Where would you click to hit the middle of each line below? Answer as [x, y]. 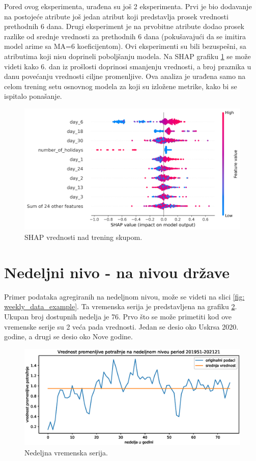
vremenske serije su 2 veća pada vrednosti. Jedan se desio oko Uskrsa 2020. [121, 326]
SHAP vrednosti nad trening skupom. [83, 237]
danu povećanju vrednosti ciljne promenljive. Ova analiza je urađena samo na [125, 76]
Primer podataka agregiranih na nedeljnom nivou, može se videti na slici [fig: [124, 296]
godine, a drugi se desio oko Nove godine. [68, 336]
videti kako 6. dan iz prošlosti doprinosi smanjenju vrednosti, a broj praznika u [128, 66]
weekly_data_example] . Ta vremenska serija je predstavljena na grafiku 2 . [121, 306]
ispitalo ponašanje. [33, 96]
